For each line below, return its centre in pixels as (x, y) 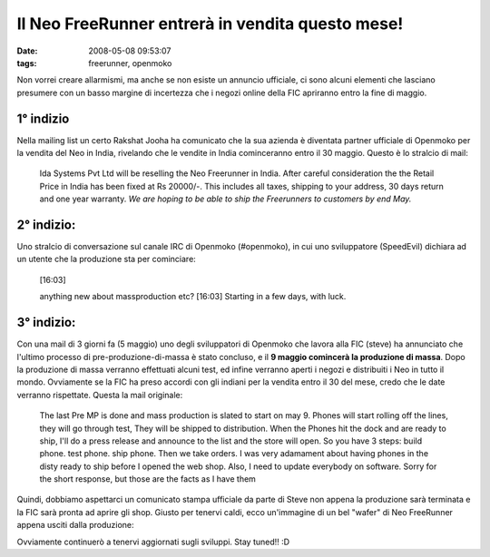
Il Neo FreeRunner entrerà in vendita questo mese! (210, 24)
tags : (27, 63)
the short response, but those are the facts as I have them (147, 479)
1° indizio (43, 118)
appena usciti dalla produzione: (76, 525)
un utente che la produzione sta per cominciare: (107, 259)
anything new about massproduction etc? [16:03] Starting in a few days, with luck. (193, 297)
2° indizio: (46, 225)
